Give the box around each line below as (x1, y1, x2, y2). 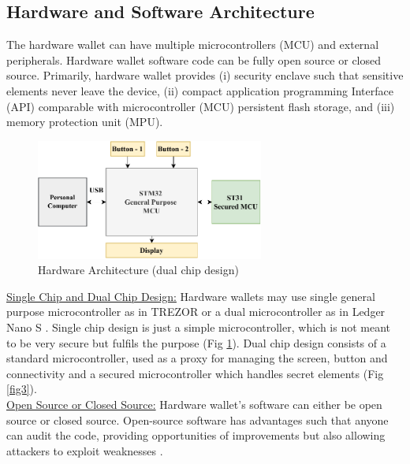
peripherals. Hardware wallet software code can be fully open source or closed (6, 51, 382, 68)
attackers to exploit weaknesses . (6, 442, 163, 458)
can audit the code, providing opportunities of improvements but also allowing (6, 427, 386, 444)
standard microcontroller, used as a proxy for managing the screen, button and (6, 350, 388, 366)
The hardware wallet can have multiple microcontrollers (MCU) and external (6, 36, 379, 53)
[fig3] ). (6, 380, 37, 397)
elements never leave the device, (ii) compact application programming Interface (6, 82, 393, 98)
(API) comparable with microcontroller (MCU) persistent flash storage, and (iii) (6, 98, 395, 114)
